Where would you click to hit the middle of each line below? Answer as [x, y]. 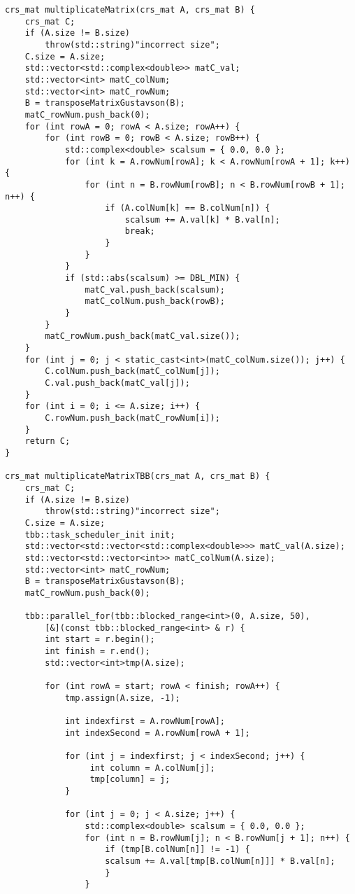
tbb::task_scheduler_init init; [100, 535]
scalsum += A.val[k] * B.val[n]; [202, 219]
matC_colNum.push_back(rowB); [155, 301]
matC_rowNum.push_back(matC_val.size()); [143, 336]
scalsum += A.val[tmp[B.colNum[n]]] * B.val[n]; [220, 861]
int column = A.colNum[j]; [152, 768]
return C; [48, 441]
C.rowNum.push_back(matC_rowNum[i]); [132, 418]
